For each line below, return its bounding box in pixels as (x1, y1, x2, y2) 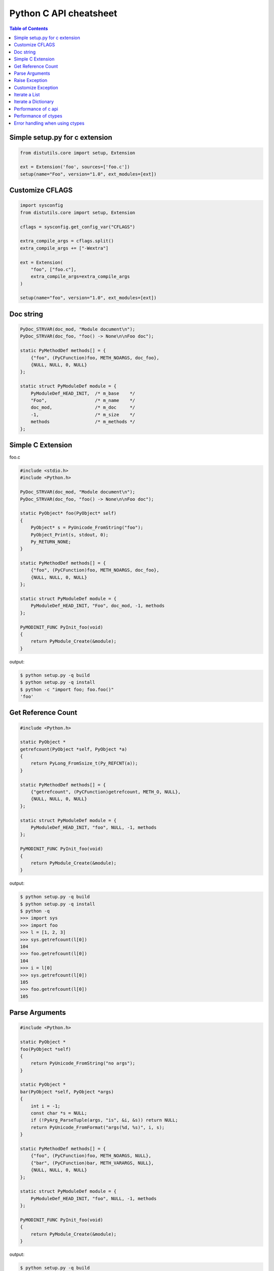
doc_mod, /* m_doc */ (30, 405, 135, 410)
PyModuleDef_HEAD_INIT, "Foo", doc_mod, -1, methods (30, 603, 165, 609)
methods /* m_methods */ (30, 419, 135, 425)
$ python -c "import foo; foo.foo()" (20, 686, 114, 692)
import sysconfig (20, 202, 63, 208)
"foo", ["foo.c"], (30, 266, 77, 272)
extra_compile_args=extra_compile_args (30, 274, 130, 280)
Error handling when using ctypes (14, 120, 85, 126)
